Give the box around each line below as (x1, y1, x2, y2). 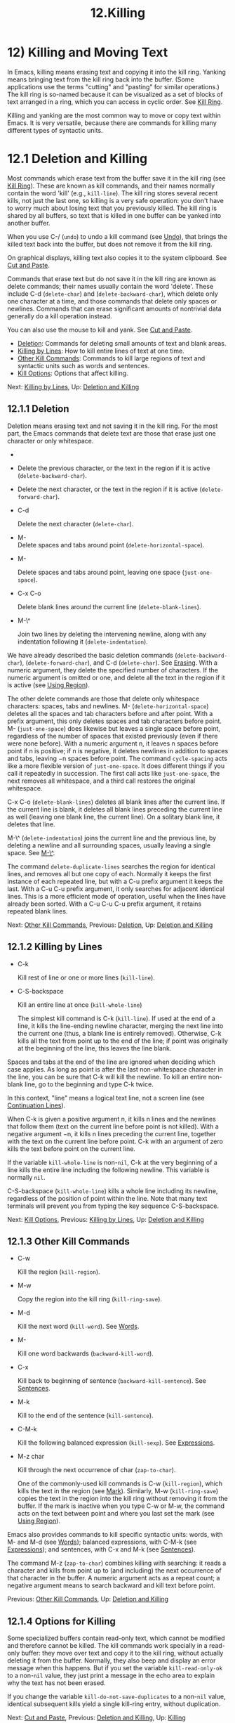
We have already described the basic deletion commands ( (7, 651, 177, 659)
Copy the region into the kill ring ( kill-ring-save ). (17, 1295, 163, 1303)
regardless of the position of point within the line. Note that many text (7, 1194, 208, 1202)
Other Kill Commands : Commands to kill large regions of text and (17, 353, 206, 363)
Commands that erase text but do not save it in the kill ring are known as (7, 274, 216, 282)
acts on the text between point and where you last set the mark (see (17, 1509, 215, 1518)
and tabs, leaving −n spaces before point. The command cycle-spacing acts (7, 754, 228, 762)
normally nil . (7, 1173, 46, 1181)
